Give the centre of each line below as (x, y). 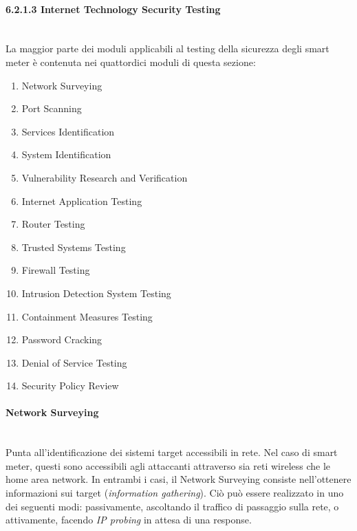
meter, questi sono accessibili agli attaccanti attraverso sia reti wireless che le (168, 465)
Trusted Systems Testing (74, 247)
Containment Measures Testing (87, 316)
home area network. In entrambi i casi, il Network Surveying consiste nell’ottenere (178, 479)
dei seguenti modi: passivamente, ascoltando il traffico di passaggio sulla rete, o (172, 506)
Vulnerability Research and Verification (105, 177)
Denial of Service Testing (74, 362)
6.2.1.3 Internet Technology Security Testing (113, 9)
